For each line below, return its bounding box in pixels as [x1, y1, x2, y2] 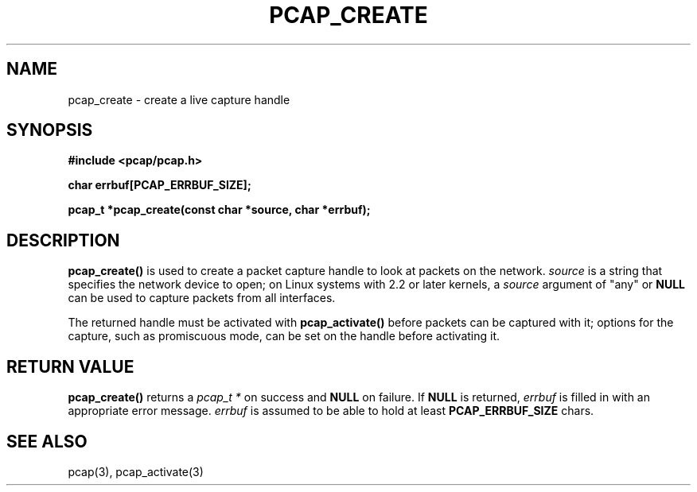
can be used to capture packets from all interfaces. [68, 291, 336, 305]
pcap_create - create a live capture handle [68, 92, 290, 107]
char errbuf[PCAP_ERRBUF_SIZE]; [68, 178, 251, 192]
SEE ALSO [6, 431, 88, 451]
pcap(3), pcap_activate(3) [68, 464, 204, 478]
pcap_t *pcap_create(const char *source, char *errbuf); [68, 203, 371, 217]
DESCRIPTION [6, 230, 120, 250]
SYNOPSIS [6, 120, 93, 141]
